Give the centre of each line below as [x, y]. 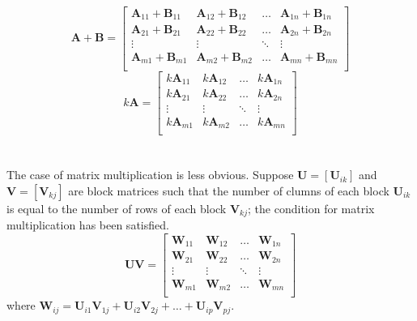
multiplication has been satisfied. [88, 225]
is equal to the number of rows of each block [117, 208]
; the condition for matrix [311, 208]
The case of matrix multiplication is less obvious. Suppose [150, 175]
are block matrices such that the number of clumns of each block [229, 190]
